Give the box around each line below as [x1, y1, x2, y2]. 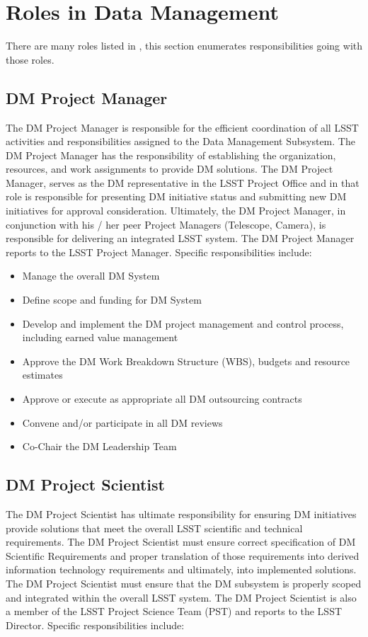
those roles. [6, 52, 54, 67]
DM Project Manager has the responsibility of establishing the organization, [6, 147, 336, 162]
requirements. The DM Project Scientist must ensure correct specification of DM [6, 534, 356, 549]
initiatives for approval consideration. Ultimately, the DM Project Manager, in [6, 203, 346, 218]
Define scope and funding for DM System [22, 292, 202, 307]
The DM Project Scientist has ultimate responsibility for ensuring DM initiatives [6, 507, 357, 521]
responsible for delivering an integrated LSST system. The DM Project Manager [6, 231, 355, 246]
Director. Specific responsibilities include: [6, 617, 185, 632]
